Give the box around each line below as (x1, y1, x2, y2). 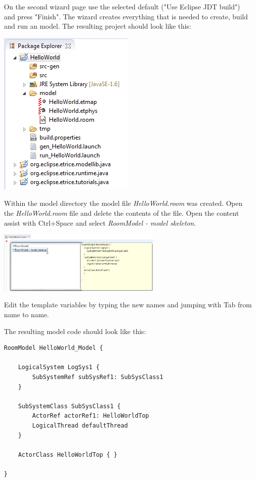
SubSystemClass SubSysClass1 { (18, 402, 121, 410)
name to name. (4, 309, 49, 320)
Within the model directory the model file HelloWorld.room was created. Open (4, 198, 243, 208)
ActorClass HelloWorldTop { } (18, 451, 118, 458)
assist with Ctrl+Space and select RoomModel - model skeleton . (4, 217, 196, 228)
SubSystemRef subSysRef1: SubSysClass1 (32, 373, 164, 381)
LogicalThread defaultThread (32, 422, 128, 429)
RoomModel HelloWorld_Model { (4, 344, 103, 352)
